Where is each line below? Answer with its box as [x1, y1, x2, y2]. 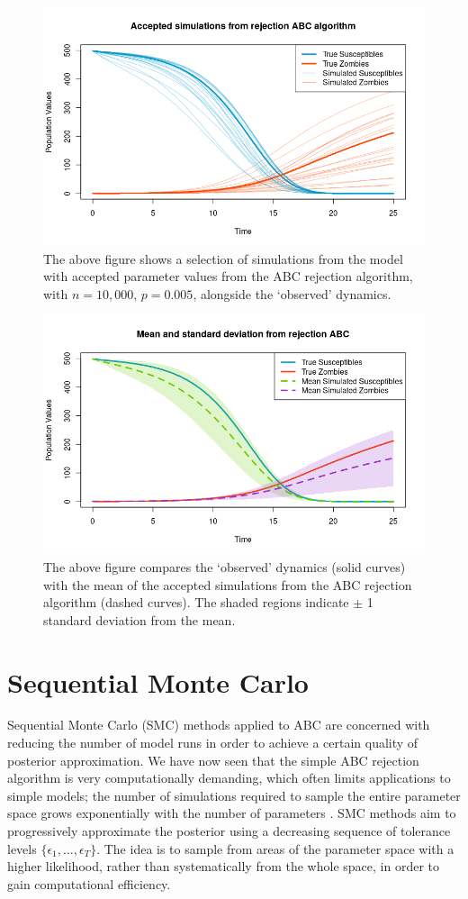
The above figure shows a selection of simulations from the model [43, 249, 403, 268]
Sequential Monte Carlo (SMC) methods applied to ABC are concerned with [7, 715, 430, 734]
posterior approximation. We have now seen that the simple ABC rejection [7, 750, 419, 769]
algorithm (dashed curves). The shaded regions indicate [43, 593, 349, 612]
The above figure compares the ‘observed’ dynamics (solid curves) [43, 557, 406, 576]
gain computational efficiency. [7, 874, 171, 893]
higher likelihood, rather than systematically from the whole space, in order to [7, 857, 439, 876]
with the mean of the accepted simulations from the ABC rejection [43, 575, 412, 594]
